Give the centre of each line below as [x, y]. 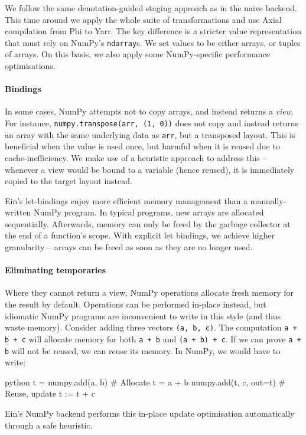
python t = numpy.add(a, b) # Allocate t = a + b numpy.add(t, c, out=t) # [145, 382]
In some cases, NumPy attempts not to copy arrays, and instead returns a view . [149, 111]
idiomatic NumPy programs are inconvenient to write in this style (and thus [143, 315]
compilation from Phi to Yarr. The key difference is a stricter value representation [153, 31]
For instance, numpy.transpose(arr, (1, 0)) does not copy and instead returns [152, 123]
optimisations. [30, 66]
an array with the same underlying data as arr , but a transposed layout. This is [150, 134]
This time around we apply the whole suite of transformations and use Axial [143, 19]
